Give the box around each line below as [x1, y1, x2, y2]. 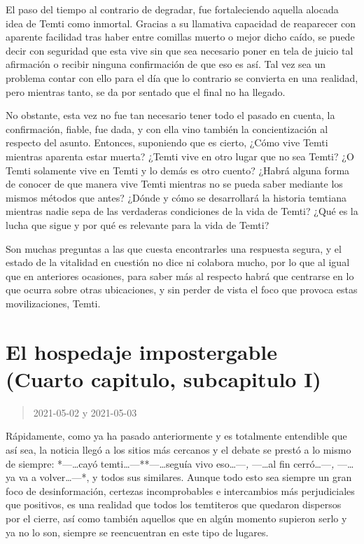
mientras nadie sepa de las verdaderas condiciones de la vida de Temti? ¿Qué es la [6, 204, 358, 218]
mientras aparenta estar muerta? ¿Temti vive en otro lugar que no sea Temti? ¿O [6, 148, 354, 163]
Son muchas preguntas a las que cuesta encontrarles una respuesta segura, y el [6, 241, 342, 256]
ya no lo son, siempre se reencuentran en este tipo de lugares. [6, 524, 269, 539]
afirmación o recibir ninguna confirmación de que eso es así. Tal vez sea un [6, 57, 325, 71]
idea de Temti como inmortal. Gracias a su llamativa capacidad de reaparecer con [6, 15, 356, 30]
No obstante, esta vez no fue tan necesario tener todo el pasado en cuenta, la [6, 108, 335, 123]
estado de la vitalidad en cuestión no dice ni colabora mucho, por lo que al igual [6, 255, 350, 270]
